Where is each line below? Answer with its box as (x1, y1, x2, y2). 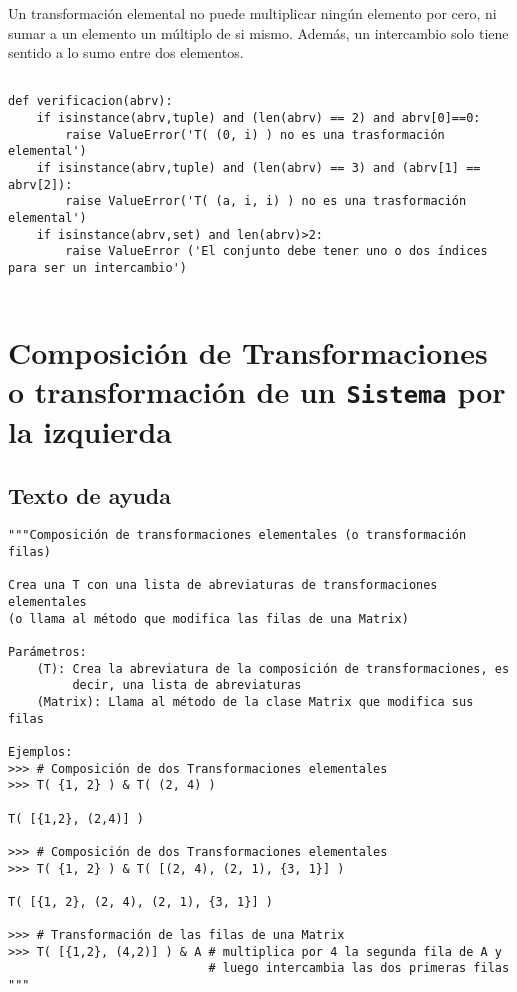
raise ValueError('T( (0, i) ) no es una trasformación (65, 127, 445, 142)
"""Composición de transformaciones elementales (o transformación (8, 528, 467, 543)
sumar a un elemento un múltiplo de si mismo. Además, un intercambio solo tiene (8, 22, 509, 43)
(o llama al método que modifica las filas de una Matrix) (8, 611, 409, 626)
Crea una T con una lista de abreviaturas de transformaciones (8, 578, 438, 593)
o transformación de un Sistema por (8, 370, 506, 411)
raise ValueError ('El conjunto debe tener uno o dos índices (65, 244, 488, 259)
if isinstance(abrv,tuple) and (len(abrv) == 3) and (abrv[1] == (36, 161, 481, 176)
